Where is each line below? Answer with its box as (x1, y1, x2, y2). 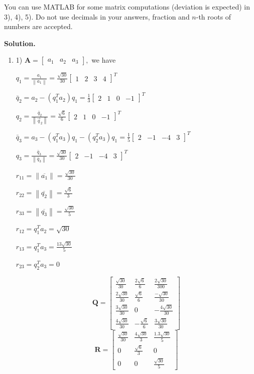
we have (91, 55, 116, 65)
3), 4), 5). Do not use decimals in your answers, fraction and (4, 11, 190, 22)
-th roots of (196, 11, 231, 22)
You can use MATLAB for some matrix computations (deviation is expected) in (4, 2, 250, 12)
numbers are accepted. (4, 21, 73, 32)
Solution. (4, 38, 36, 48)
